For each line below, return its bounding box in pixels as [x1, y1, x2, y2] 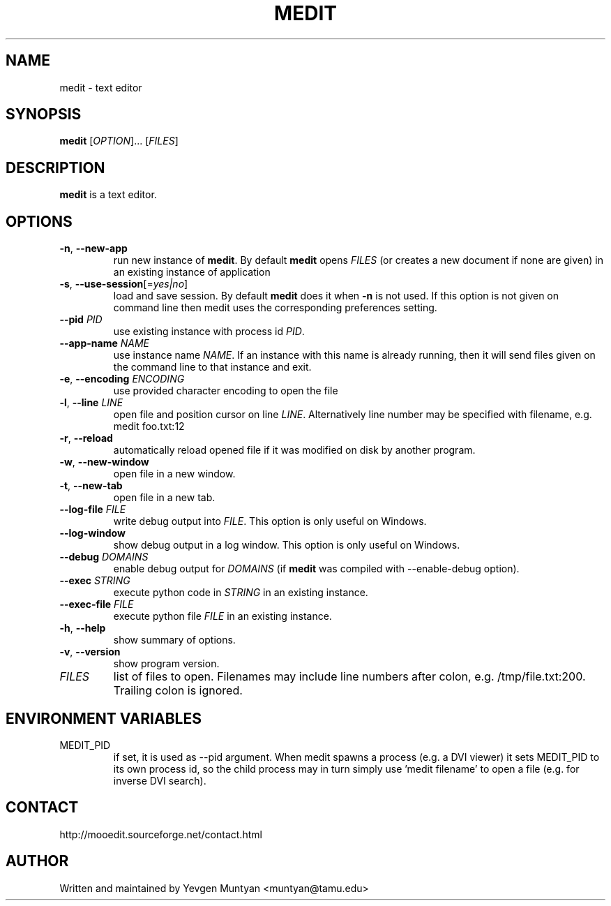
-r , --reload [59, 432, 113, 445]
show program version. [113, 658, 220, 670]
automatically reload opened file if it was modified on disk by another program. [113, 444, 476, 456]
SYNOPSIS [6, 105, 82, 124]
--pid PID [59, 313, 103, 326]
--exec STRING [59, 574, 130, 587]
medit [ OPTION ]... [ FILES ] [59, 135, 179, 147]
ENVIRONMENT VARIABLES [6, 709, 202, 727]
